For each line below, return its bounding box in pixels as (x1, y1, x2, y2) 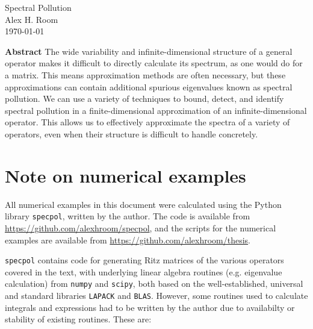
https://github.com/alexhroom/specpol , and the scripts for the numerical (5, 221, 276, 234)
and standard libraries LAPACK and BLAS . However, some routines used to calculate (5, 289, 308, 301)
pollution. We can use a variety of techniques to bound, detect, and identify (5, 92, 284, 105)
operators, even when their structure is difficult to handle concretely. (5, 127, 258, 140)
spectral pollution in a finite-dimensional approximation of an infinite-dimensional (5, 104, 307, 116)
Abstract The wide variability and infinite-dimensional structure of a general (5, 45, 293, 57)
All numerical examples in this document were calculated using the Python (5, 198, 282, 210)
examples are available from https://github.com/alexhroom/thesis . (5, 233, 251, 246)
